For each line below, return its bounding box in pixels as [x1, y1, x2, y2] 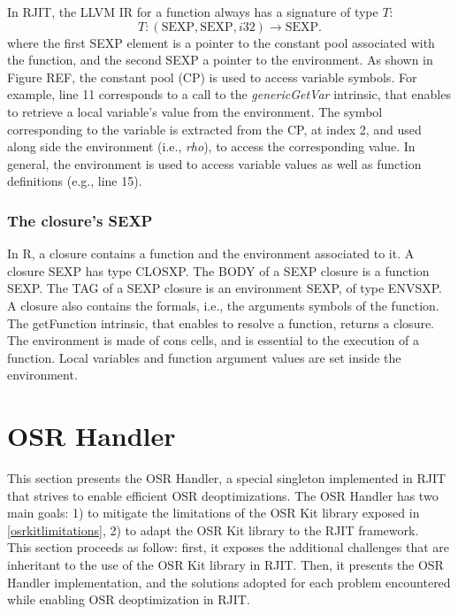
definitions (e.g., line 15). [7, 172, 142, 190]
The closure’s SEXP [7, 209, 153, 231]
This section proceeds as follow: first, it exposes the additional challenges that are [7, 538, 450, 556]
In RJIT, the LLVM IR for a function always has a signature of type [7, 3, 378, 20]
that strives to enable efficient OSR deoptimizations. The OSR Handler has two [7, 486, 439, 504]
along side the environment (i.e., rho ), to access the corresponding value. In [7, 137, 416, 156]
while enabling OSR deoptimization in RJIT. [7, 590, 250, 609]
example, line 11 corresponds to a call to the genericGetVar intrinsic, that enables [7, 85, 451, 104]
